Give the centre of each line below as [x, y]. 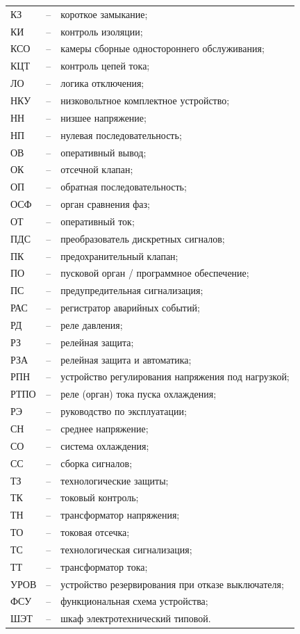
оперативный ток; [98, 221]
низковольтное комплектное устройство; [145, 100]
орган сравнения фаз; [105, 204]
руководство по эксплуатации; [124, 411]
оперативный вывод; [103, 152]
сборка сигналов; [97, 463]
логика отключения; [102, 83]
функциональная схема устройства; [134, 601]
